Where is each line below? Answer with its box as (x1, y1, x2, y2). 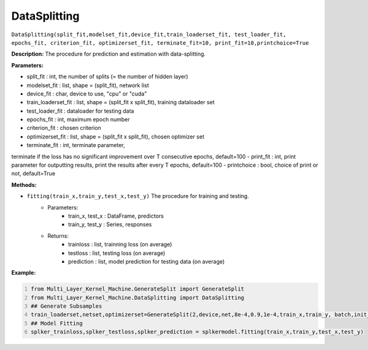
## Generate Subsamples (31, 303, 102, 310)
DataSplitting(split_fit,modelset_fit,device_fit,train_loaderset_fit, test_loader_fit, (11, 31, 286, 38)
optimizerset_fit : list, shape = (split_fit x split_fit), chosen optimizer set (26, 132, 205, 140)
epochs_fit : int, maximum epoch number (26, 116, 130, 123)
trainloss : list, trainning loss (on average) (68, 241, 172, 248)
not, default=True (11, 170, 55, 177)
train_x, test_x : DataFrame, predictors (68, 212, 164, 219)
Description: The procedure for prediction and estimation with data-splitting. (11, 50, 206, 58)
